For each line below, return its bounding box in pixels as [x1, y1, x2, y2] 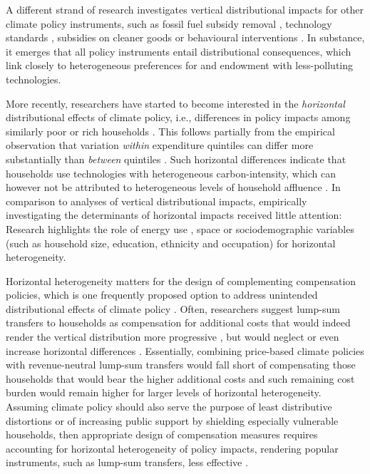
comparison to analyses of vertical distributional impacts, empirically [6, 193, 307, 208]
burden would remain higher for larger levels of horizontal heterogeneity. [6, 385, 322, 400]
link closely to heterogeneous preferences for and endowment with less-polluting [6, 58, 354, 73]
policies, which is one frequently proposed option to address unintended [6, 287, 318, 302]
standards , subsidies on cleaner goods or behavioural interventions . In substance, [6, 30, 365, 45]
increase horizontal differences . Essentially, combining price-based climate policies [6, 343, 364, 358]
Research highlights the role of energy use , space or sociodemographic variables [6, 221, 354, 236]
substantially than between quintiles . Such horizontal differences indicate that [6, 151, 346, 166]
